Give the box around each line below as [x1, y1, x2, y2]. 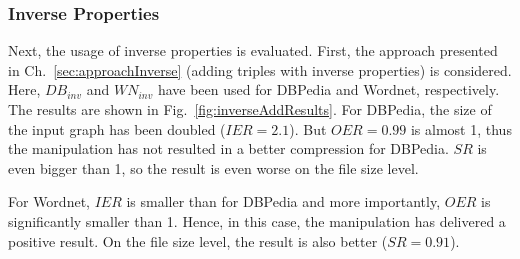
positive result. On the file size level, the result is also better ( [8, 230, 388, 251]
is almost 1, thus [410, 118, 512, 139]
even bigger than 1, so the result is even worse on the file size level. [8, 157, 419, 178]
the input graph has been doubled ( [8, 118, 226, 139]
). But [289, 118, 327, 139]
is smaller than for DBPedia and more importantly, [126, 191, 441, 212]
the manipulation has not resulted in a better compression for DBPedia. [8, 138, 449, 159]
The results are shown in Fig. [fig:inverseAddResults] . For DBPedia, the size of [8, 99, 492, 119]
